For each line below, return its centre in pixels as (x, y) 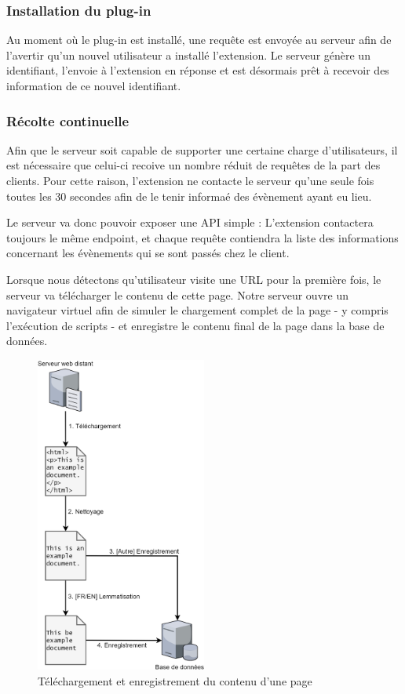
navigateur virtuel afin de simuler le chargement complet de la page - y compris (197, 310)
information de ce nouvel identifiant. (94, 85)
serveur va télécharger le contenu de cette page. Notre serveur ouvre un (177, 294)
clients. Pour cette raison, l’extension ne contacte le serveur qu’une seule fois (190, 180)
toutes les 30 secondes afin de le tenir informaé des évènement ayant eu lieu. (189, 196)
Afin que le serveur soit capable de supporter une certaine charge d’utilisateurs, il (202, 149)
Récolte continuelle (68, 120)
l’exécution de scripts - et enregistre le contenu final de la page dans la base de (195, 325)
